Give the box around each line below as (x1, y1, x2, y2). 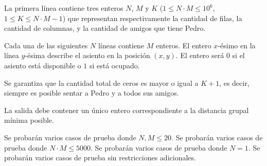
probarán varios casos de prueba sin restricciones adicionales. (4, 152, 196, 163)
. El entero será (175, 50, 224, 61)
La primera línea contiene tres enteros (4, 3, 123, 13)
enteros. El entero (156, 40, 211, 50)
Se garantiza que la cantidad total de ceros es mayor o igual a (4, 77, 199, 88)
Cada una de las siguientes (4, 40, 88, 50)
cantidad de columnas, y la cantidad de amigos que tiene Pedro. (4, 23, 206, 33)
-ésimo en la (218, 40, 256, 50)
